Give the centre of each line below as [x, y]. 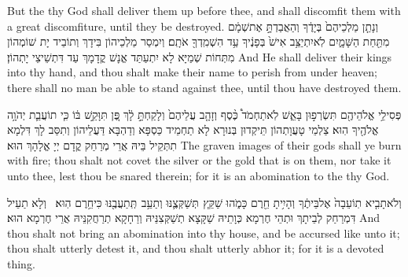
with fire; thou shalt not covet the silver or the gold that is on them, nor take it [199, 160]
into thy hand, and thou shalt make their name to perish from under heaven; [192, 72]
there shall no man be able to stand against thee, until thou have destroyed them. [204, 87]
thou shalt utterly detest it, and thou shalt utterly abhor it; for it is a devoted [196, 248]
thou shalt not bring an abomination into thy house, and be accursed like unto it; [204, 233]
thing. [21, 263]
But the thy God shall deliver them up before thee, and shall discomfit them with [204, 10]
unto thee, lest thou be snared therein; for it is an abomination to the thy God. [198, 175]
